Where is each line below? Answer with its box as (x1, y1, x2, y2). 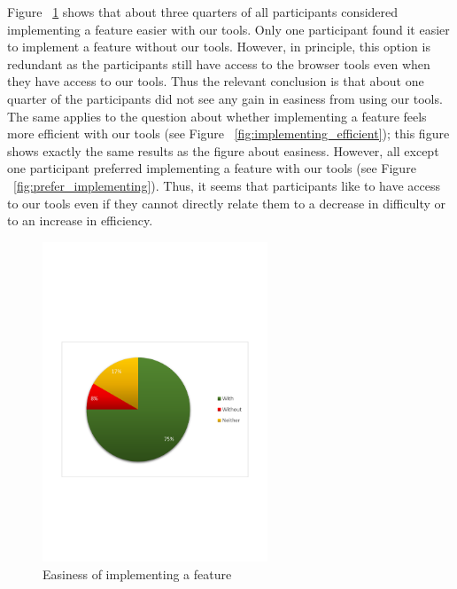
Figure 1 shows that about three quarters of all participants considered (7, 3, 399, 20)
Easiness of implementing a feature (43, 564, 232, 583)
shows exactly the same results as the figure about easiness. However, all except (7, 141, 439, 160)
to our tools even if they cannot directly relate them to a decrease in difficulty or (7, 193, 445, 212)
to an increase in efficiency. (7, 211, 153, 230)
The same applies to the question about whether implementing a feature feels (7, 106, 427, 125)
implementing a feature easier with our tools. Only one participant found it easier (7, 20, 450, 38)
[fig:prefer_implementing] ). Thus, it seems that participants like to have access (13, 176, 440, 194)
